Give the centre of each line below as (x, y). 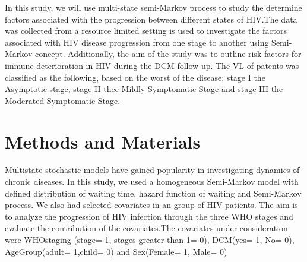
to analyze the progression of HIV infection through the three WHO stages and (149, 216)
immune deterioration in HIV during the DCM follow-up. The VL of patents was (152, 65)
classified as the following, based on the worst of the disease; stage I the (135, 77)
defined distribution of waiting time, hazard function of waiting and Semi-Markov (153, 193)
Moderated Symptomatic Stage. (63, 100)
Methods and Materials (103, 141)
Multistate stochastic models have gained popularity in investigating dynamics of (152, 170)
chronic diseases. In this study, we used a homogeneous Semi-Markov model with (152, 181)
